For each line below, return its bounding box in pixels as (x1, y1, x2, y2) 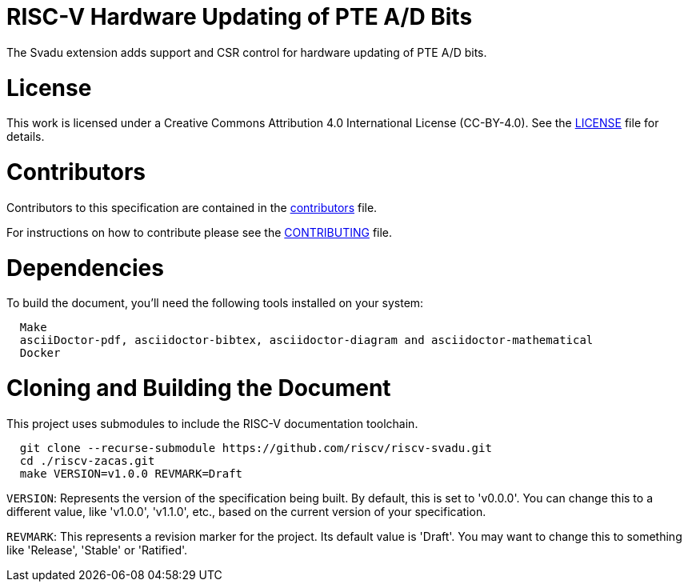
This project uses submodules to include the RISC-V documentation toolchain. (6, 416, 418, 430)
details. (6, 130, 45, 144)
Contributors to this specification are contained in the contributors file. (6, 200, 378, 214)
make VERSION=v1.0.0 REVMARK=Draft (19, 466, 243, 480)
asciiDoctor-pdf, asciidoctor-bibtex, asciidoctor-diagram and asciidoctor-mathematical (19, 334, 594, 347)
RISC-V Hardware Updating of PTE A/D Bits (6, 3, 473, 30)
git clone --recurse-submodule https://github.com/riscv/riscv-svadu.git (19, 441, 492, 454)
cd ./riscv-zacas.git (19, 454, 155, 467)
